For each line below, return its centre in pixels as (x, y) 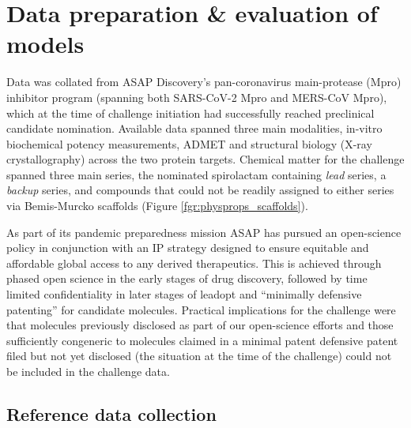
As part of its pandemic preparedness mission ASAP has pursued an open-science (204, 232)
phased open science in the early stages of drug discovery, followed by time (187, 278)
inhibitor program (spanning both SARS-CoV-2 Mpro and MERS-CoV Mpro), (197, 97)
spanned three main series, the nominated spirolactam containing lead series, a (196, 174)
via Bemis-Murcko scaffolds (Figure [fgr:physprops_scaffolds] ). (157, 206)
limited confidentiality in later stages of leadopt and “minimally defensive (184, 294)
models (45, 44)
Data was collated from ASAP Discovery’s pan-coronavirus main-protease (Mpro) (204, 82)
